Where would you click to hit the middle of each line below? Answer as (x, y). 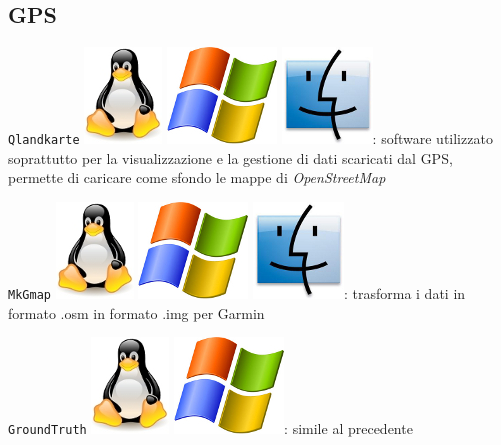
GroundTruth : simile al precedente (210, 428)
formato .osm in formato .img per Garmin (136, 312)
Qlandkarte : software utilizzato (250, 138)
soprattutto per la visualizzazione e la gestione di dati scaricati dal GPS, (230, 157)
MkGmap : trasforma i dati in (237, 293)
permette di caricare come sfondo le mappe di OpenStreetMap (197, 177)
